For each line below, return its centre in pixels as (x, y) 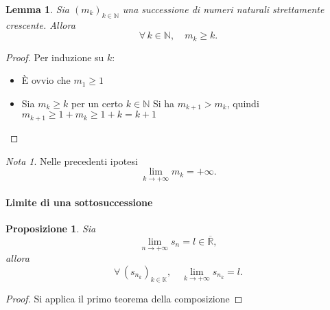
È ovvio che (46, 80)
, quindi (243, 103)
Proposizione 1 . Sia (51, 229)
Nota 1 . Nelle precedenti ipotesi (72, 160)
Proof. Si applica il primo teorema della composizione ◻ (124, 298)
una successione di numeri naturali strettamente (223, 9)
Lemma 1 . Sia (38, 9)
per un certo (97, 103)
